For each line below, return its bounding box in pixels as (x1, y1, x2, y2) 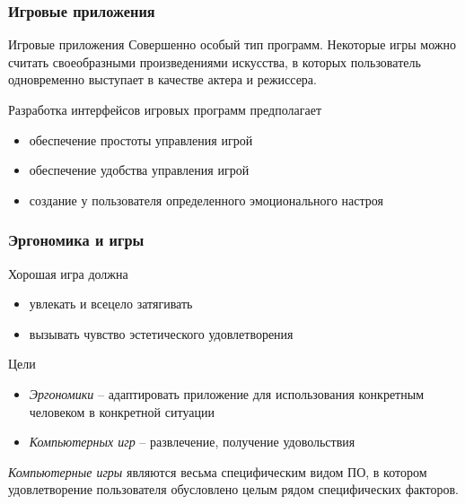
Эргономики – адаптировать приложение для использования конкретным (29, 384, 424, 403)
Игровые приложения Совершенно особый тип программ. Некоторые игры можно (8, 35, 457, 54)
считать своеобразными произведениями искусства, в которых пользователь (8, 52, 421, 71)
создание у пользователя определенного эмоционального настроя (29, 190, 383, 209)
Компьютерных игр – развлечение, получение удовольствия (29, 432, 355, 451)
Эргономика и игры (8, 229, 145, 251)
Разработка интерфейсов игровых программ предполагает (8, 100, 322, 118)
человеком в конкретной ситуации (29, 402, 215, 421)
